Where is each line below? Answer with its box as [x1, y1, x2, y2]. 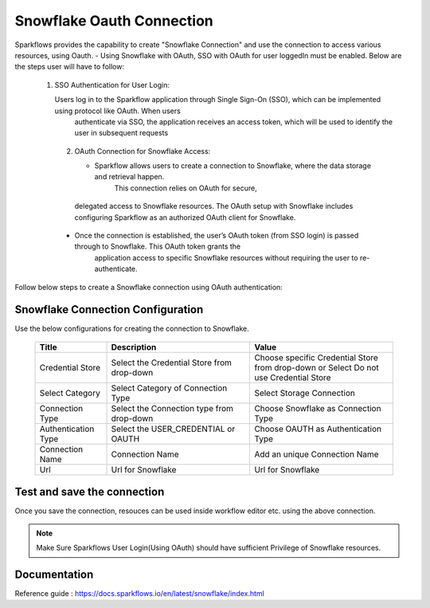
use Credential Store [254, 371, 331, 382]
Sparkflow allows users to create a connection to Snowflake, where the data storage [94, 161, 372, 171]
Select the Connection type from [111, 402, 234, 414]
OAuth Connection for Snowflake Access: [74, 146, 211, 155]
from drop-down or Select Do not [254, 362, 380, 373]
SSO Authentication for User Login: [54, 80, 170, 89]
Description [111, 341, 157, 352]
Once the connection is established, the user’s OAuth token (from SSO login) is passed [74, 231, 359, 241]
